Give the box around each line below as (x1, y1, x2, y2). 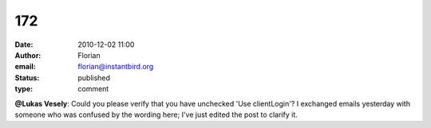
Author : (14, 50, 42, 60)
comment (77, 84, 109, 94)
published (77, 72, 111, 83)
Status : (14, 72, 40, 83)
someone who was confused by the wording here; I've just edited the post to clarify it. (14, 110, 299, 119)
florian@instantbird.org (77, 62, 154, 72)
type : (14, 84, 34, 94)
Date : (14, 40, 34, 49)
